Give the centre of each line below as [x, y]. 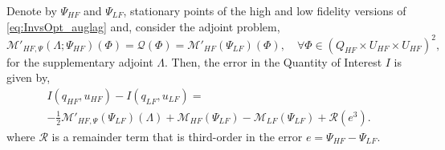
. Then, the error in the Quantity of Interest [273, 61]
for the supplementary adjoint [80, 61]
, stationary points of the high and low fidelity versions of [265, 10]
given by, [29, 77]
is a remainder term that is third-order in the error [177, 136]
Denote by [32, 10]
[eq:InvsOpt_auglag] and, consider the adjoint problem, [143, 26]
